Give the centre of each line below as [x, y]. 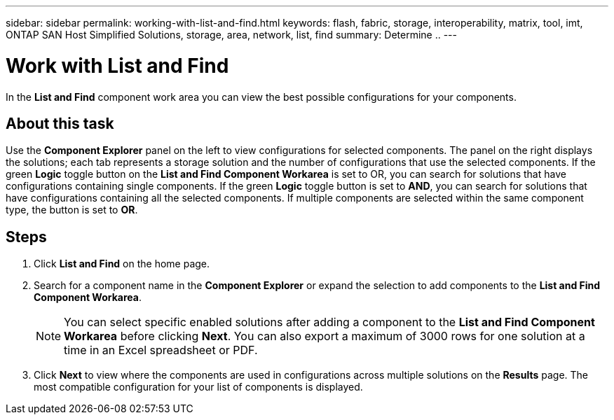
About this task [60, 123]
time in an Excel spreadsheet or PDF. [161, 350]
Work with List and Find [117, 65]
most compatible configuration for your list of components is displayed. [198, 387]
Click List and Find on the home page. [122, 264]
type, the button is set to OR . [72, 210]
